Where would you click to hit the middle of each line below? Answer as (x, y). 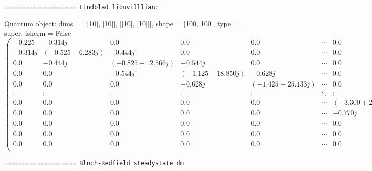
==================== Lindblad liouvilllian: (81, 7)
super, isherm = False (38, 33)
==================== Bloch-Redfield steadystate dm (94, 164)
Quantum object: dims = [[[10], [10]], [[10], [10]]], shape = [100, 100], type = (121, 23)
